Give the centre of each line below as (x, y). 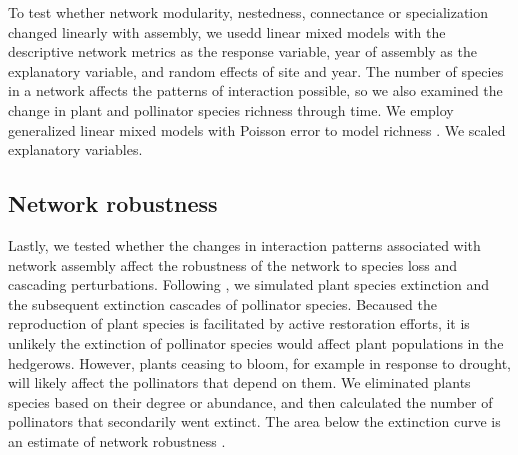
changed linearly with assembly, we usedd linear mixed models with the (227, 31)
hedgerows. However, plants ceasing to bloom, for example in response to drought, (260, 362)
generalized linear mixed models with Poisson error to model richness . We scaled (257, 129)
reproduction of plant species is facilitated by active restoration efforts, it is (239, 323)
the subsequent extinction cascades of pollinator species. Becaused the (222, 303)
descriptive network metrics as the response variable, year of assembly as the (242, 51)
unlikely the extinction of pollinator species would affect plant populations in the (256, 342)
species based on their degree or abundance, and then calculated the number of (250, 401)
